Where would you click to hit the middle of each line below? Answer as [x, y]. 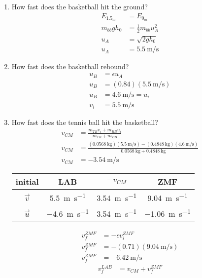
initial [27, 182]
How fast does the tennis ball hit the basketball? [85, 122]
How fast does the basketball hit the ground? [80, 6]
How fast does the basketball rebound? [70, 66]
